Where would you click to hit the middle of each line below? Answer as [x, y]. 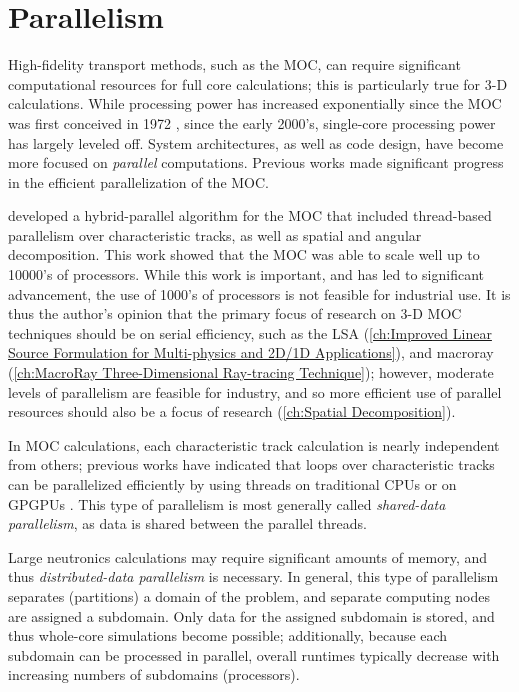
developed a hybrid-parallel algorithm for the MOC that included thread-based [250, 215]
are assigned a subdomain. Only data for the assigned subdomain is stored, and [251, 615]
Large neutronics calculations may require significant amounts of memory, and [248, 556]
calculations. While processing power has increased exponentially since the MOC [255, 103]
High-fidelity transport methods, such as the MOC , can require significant [234, 64]
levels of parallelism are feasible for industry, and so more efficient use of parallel [255, 391]
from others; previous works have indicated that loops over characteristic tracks [251, 464]
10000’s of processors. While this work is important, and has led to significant [246, 274]
